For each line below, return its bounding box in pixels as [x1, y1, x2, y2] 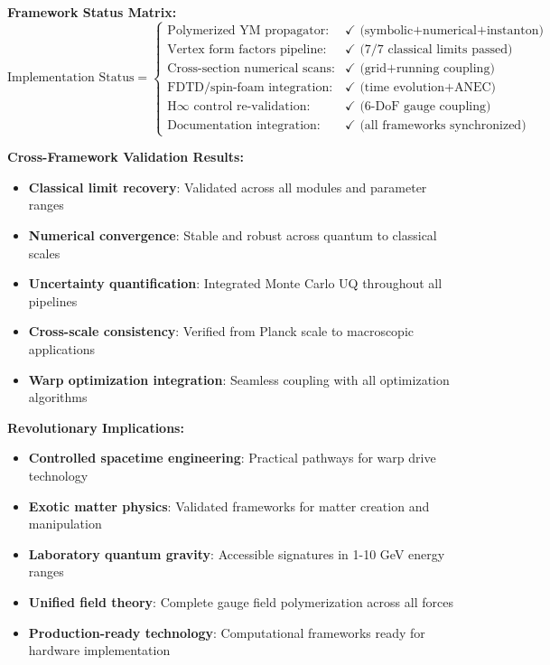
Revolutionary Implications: [7, 417, 184, 436]
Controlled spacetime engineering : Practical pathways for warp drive [28, 448, 436, 467]
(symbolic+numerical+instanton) [359, 23, 544, 37]
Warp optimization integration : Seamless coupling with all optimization [28, 370, 450, 389]
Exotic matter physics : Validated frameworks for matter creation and [28, 496, 430, 515]
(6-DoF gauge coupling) [359, 99, 491, 113]
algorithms [28, 388, 88, 407]
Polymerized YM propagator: [167, 23, 330, 37]
